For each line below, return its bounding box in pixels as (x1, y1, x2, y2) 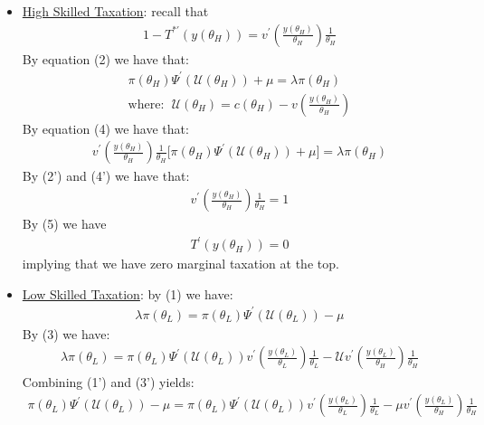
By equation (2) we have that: (22, 49, 189, 68)
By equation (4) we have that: (22, 118, 189, 137)
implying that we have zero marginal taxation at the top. (22, 254, 339, 273)
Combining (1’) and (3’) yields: (22, 372, 195, 391)
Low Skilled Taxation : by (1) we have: (22, 284, 233, 303)
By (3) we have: (22, 324, 110, 343)
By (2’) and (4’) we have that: (22, 166, 190, 185)
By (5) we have (22, 214, 107, 233)
